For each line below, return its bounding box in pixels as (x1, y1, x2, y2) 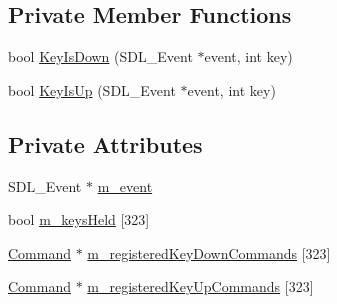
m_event (97, 175, 153, 196)
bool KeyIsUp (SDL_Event (8, 79, 176, 100)
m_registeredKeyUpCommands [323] (87, 276, 314, 297)
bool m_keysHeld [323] (8, 209, 150, 230)
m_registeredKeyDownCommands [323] (87, 242, 331, 263)
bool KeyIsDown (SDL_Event (8, 46, 193, 67)
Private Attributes (8, 128, 203, 159)
